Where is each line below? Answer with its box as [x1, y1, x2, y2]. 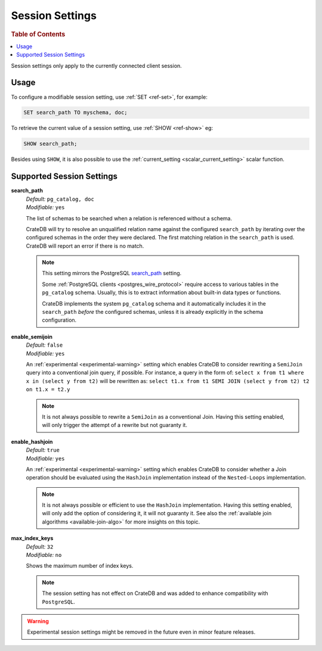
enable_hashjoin [11, 438, 53, 445]
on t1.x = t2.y [26, 386, 71, 393]
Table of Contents [11, 30, 66, 38]
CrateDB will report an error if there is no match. [26, 242, 144, 250]
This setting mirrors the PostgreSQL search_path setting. [42, 270, 182, 277]
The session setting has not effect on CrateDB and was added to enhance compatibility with [42, 590, 268, 597]
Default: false [26, 341, 63, 348]
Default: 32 [26, 543, 54, 550]
